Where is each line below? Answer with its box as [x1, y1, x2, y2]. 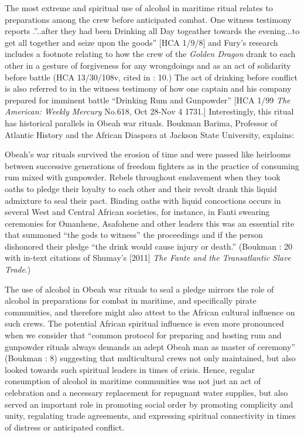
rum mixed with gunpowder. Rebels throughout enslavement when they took [5, 171, 281, 183]
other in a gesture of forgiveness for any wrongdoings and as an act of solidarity [5, 59, 291, 71]
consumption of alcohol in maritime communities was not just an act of [5, 375, 261, 387]
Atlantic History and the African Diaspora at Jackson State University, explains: [5, 128, 295, 140]
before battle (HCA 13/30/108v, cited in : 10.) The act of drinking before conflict [5, 70, 298, 83]
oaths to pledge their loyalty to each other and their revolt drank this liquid [5, 182, 277, 194]
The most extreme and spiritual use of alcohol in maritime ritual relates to [5, 2, 273, 14]
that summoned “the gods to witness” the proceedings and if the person [5, 228, 263, 241]
